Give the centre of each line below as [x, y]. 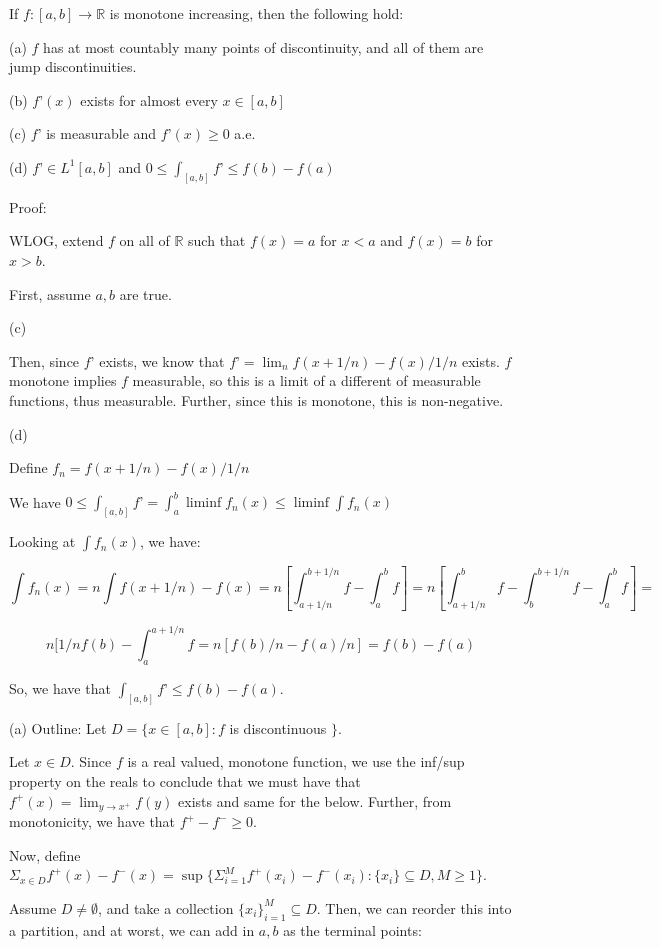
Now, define [45, 854]
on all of [144, 240]
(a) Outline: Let [58, 727]
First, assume [50, 293]
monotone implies [63, 380]
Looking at [42, 541]
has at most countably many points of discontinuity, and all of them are [263, 46]
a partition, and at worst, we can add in [132, 929]
